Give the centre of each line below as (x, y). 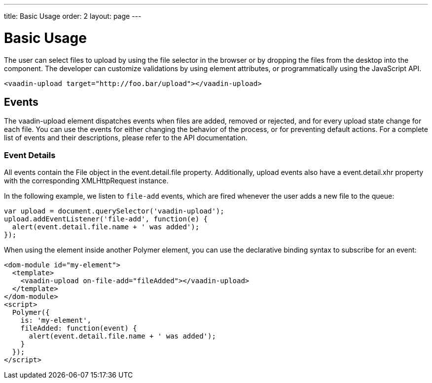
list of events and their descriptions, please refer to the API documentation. (126, 138)
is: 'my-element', (56, 320)
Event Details (30, 155)
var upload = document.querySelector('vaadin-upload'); (114, 211)
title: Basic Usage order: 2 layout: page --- (73, 16)
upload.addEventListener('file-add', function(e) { (106, 219)
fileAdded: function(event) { (79, 328)
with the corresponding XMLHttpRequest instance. (86, 181)
